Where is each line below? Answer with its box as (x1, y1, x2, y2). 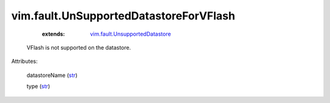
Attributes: (11, 58, 38, 65)
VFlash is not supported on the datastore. (26, 44, 131, 51)
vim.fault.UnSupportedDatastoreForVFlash (11, 9, 235, 22)
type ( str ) (26, 82, 50, 90)
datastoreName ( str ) (26, 71, 78, 79)
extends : (42, 30, 65, 38)
